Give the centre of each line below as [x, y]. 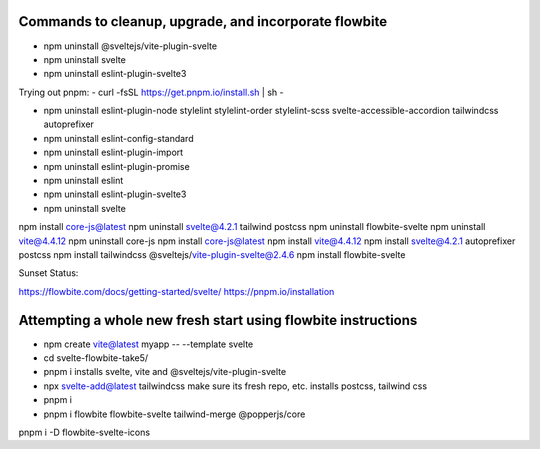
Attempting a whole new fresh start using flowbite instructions [218, 320]
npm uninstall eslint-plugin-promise [116, 166]
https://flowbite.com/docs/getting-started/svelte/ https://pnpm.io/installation [176, 291]
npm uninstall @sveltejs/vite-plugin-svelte [130, 46]
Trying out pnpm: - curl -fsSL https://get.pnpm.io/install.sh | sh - [151, 92]
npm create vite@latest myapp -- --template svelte [148, 344]
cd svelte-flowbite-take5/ [96, 358]
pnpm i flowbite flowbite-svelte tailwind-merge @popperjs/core [174, 414]
